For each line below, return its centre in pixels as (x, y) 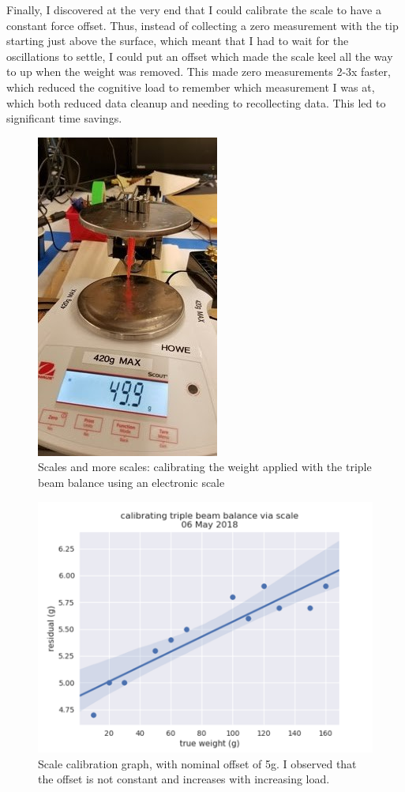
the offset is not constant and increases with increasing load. (184, 779)
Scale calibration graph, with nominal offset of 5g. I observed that (197, 763)
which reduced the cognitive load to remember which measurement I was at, (191, 87)
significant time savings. (64, 118)
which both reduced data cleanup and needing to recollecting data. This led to (196, 102)
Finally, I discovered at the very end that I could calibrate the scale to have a (194, 9)
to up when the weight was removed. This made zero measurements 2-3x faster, (199, 72)
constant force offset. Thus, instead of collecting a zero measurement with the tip (202, 25)
